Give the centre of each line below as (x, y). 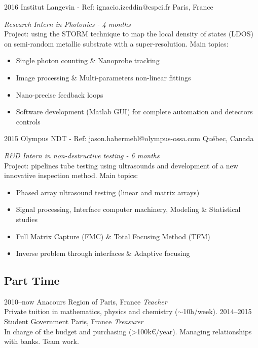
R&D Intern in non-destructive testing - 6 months (82, 155)
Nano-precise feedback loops (60, 94)
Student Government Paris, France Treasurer (74, 321)
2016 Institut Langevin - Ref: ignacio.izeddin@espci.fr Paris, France (109, 7)
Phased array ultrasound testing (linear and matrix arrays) (108, 192)
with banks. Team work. (42, 341)
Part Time (32, 280)
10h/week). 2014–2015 (217, 311)
